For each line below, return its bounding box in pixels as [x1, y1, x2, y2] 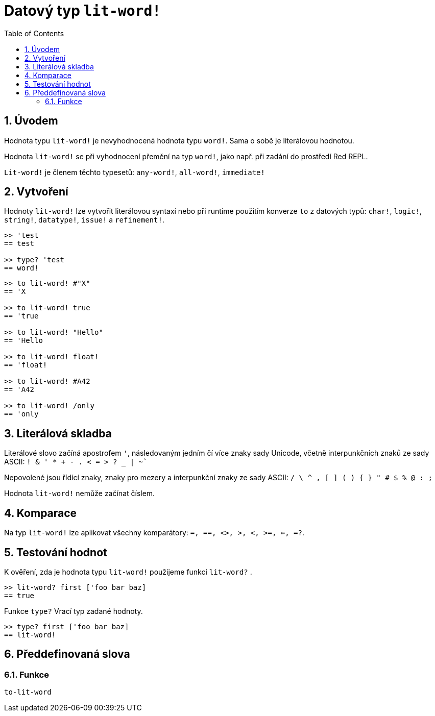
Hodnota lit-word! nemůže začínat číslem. [4, 489, 155, 498]
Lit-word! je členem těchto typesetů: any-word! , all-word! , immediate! [4, 167, 265, 177]
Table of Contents [4, 29, 64, 38]
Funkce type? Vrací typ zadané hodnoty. [4, 606, 143, 615]
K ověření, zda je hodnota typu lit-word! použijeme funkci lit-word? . [4, 567, 252, 576]
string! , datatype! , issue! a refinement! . [4, 215, 164, 225]
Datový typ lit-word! [4, 2, 161, 19]
